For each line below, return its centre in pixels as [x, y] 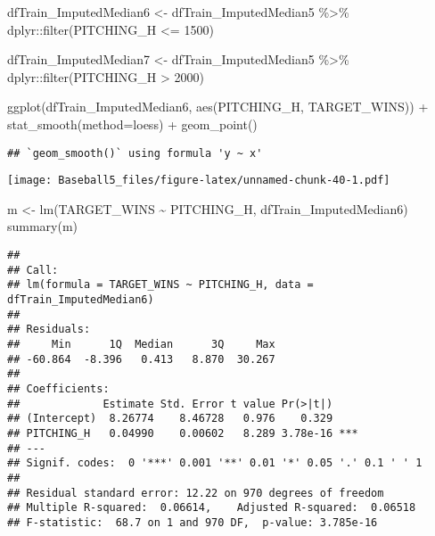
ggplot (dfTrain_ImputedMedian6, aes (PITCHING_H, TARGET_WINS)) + [218, 107]
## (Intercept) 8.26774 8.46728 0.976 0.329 [170, 419]
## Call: [33, 270]
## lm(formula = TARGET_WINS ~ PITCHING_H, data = [160, 285]
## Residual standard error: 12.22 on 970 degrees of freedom [196, 493]
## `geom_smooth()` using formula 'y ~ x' [135, 153]
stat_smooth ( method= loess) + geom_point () [132, 124]
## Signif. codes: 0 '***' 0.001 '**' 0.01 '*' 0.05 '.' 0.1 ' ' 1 [215, 463]
